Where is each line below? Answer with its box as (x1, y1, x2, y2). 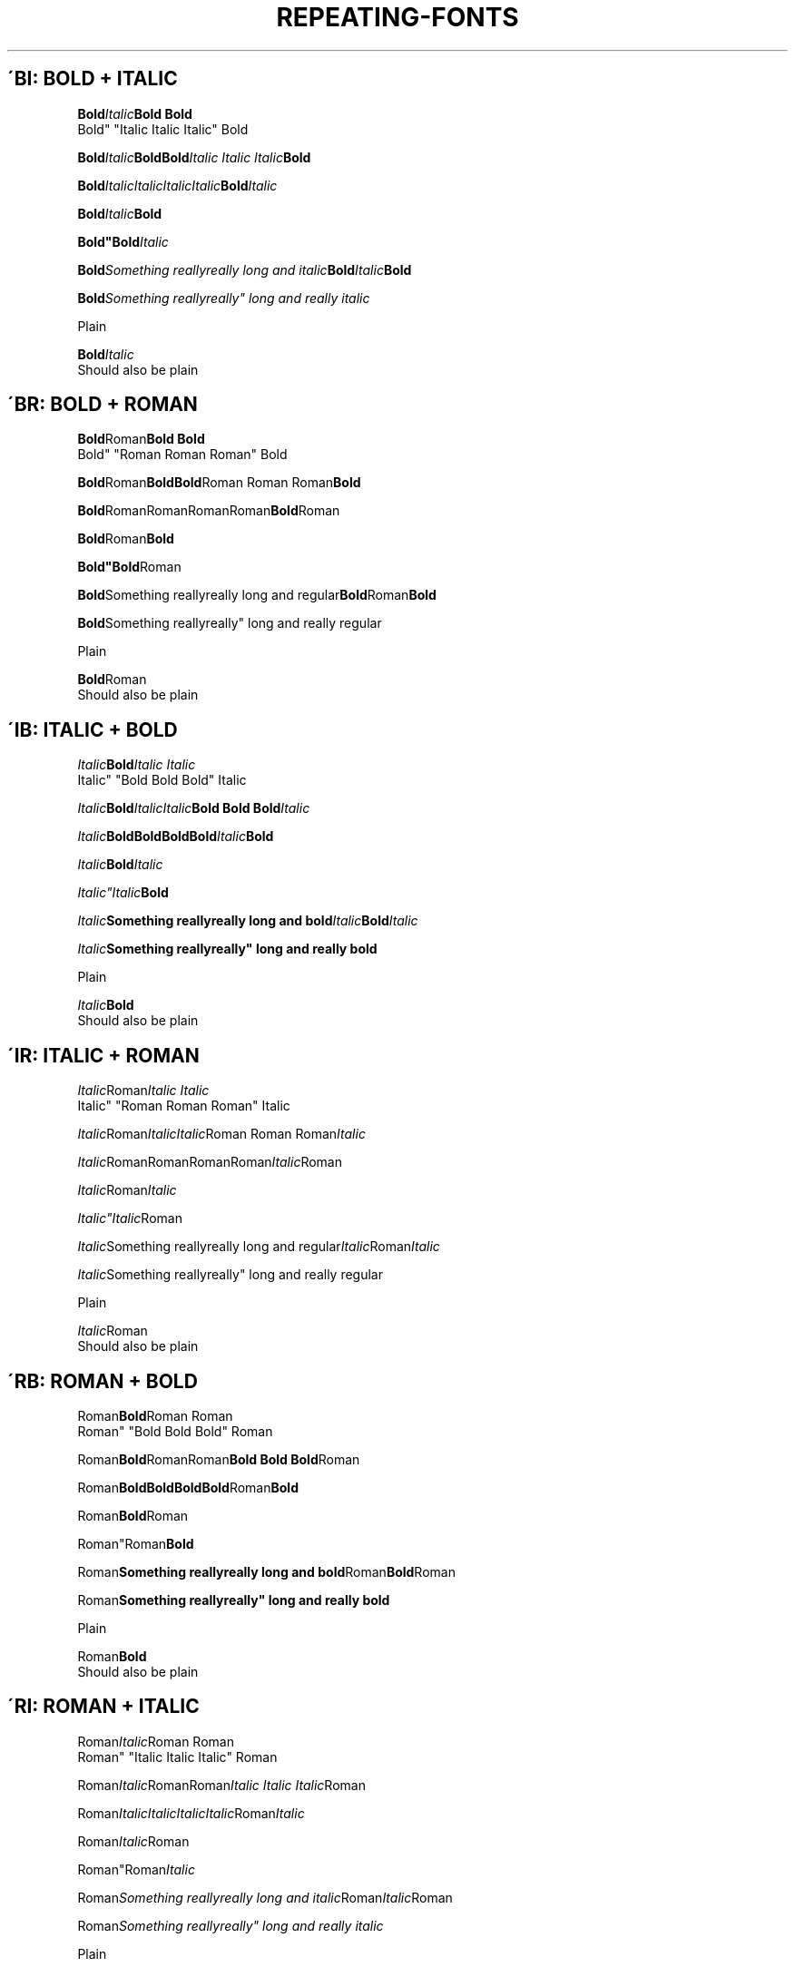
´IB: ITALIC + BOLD (7, 718, 178, 741)
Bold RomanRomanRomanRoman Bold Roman (77, 503, 340, 519)
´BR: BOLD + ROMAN (7, 393, 198, 416)
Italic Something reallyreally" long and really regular (77, 1267, 384, 1283)
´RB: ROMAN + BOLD (7, 1369, 198, 1393)
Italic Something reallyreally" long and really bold (77, 941, 378, 957)
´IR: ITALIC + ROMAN (7, 1043, 200, 1067)
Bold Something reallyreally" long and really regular (77, 615, 382, 631)
